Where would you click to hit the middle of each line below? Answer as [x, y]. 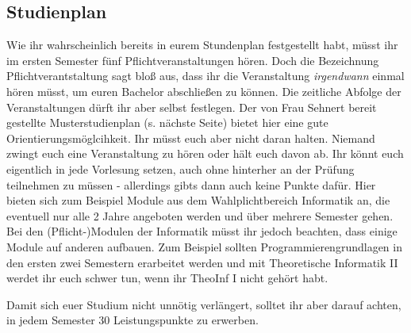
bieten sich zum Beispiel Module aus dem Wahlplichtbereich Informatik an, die [198, 200]
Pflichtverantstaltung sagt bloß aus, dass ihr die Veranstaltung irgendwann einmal [205, 76]
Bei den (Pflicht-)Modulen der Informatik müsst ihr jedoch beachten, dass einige [202, 231]
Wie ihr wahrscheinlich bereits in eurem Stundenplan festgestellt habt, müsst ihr [202, 45]
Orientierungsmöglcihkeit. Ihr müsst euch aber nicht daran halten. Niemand [191, 138]
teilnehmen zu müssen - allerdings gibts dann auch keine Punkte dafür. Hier [191, 184]
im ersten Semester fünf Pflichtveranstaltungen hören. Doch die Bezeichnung [193, 60]
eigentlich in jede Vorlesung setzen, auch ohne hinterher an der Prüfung [181, 168]
